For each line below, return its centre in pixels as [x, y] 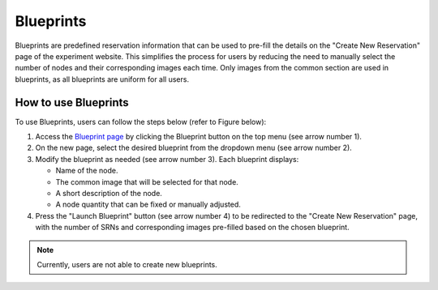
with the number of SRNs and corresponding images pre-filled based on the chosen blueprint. [192, 228]
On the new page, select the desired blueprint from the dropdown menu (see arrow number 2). [193, 148]
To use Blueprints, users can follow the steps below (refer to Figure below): [141, 122]
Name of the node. [87, 171]
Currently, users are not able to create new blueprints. [127, 264]
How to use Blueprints [72, 102]
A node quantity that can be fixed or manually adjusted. [148, 205]
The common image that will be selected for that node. [147, 181]
